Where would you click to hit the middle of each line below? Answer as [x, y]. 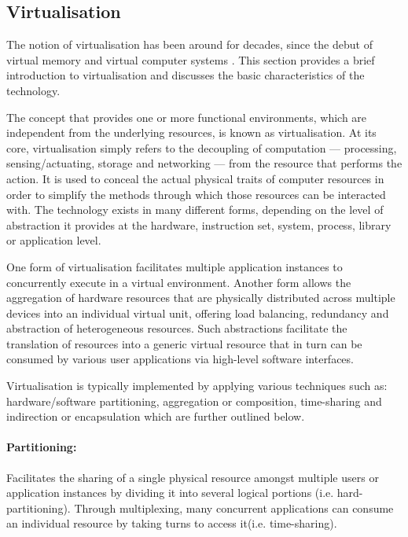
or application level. [54, 240]
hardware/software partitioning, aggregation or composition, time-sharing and [194, 401]
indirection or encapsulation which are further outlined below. [156, 416]
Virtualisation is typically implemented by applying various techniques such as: [197, 386]
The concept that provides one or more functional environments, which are [187, 117]
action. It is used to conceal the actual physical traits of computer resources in [195, 178]
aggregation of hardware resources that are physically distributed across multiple [201, 298]
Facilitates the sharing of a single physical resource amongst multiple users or [193, 477]
